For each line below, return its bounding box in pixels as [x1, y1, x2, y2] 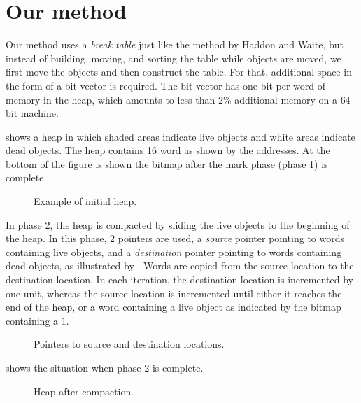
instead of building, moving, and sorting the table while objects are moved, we [6, 50, 341, 65]
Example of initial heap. [34, 194, 137, 208]
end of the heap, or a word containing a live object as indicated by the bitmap [6, 299, 341, 314]
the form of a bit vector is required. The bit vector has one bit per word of [6, 78, 325, 92]
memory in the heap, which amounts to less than [6, 92, 215, 106]
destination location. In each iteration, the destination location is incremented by [6, 272, 353, 287]
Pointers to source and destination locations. [34, 337, 225, 351]
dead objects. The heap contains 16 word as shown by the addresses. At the [6, 143, 330, 157]
